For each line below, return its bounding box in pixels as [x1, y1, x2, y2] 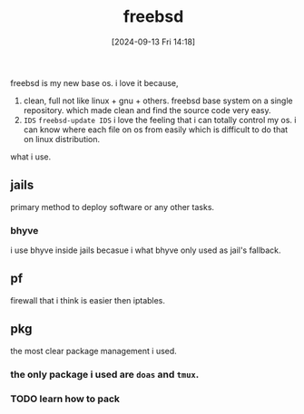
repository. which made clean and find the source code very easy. [23, 104, 271, 115]
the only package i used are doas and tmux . [10, 368, 200, 380]
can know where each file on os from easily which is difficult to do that [23, 124, 289, 135]
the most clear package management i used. [10, 345, 178, 356]
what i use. [10, 151, 52, 162]
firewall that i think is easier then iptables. [10, 294, 166, 305]
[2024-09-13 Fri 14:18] [111, 36, 196, 47]
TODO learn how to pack [10, 392, 121, 405]
